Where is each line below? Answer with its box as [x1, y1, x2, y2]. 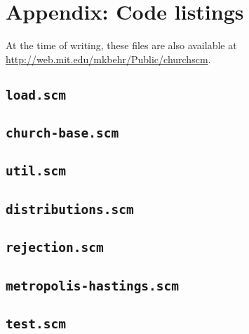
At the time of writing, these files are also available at [6, 38, 237, 53]
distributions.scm [6, 201, 134, 217]
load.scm [6, 87, 66, 102]
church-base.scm [6, 126, 119, 141]
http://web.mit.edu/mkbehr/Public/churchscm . [6, 51, 211, 66]
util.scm [6, 163, 66, 179]
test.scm [6, 316, 66, 331]
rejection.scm [6, 240, 104, 255]
